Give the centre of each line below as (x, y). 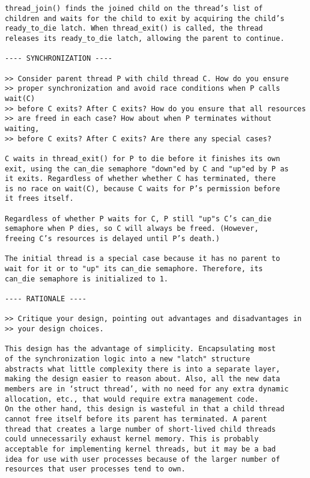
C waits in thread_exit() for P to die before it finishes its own (143, 158)
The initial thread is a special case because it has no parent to (143, 259)
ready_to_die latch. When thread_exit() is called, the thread (134, 29)
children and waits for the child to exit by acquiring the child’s (145, 18)
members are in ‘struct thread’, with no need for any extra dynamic (147, 389)
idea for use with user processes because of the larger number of (143, 459)
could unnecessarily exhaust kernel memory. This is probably (132, 439)
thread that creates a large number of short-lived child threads (141, 429)
